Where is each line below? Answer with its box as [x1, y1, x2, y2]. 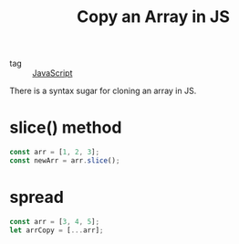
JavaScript [32, 68, 73, 79]
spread [9, 187, 64, 207]
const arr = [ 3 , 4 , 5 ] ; [9, 217, 100, 226]
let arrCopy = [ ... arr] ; [9, 226, 104, 235]
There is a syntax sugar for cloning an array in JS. [9, 85, 197, 97]
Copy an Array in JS [77, 6, 230, 27]
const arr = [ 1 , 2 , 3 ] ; [9, 148, 100, 157]
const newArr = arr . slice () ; [9, 156, 120, 165]
